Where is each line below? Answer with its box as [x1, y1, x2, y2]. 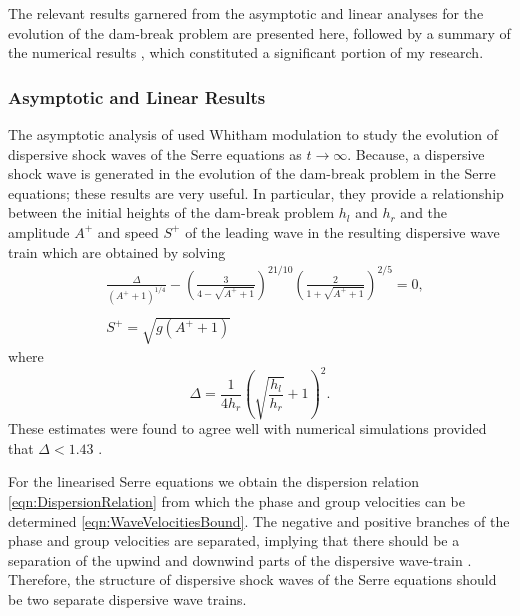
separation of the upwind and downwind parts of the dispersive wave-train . [8, 549, 472, 570]
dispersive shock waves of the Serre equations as [8, 143, 302, 164]
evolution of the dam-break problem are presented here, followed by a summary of [8, 22, 511, 43]
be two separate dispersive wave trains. [8, 588, 247, 609]
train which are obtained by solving [8, 241, 226, 262]
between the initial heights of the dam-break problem [8, 202, 335, 223]
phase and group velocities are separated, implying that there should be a [8, 530, 460, 551]
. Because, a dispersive [347, 143, 485, 164]
